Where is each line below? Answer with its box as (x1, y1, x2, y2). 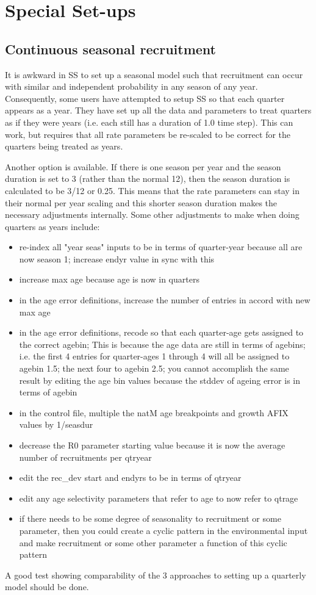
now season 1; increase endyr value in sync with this (19, 252, 215, 265)
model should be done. (5, 580, 89, 593)
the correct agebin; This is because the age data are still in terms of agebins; (19, 337, 306, 350)
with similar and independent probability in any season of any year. (5, 80, 258, 93)
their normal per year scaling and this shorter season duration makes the (5, 196, 278, 209)
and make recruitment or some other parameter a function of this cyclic (19, 536, 287, 549)
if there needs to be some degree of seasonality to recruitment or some (19, 512, 281, 525)
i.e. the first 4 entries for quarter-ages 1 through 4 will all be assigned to (19, 350, 290, 362)
